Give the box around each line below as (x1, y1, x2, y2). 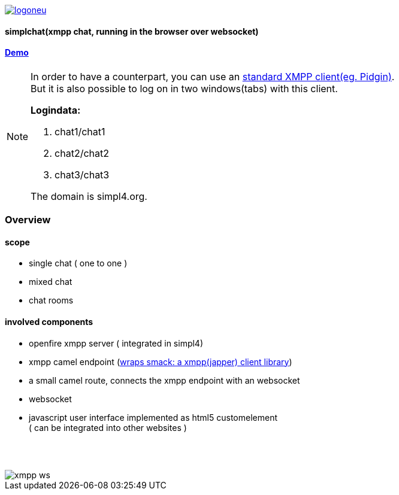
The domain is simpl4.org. (31, 190, 147, 202)
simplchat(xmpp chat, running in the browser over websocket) (5, 26, 259, 37)
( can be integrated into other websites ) (29, 422, 187, 433)
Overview (5, 214, 51, 226)
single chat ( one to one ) (29, 258, 128, 269)
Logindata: (31, 104, 81, 116)
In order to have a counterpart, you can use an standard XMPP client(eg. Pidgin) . (31, 70, 395, 83)
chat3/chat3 (55, 168, 110, 181)
